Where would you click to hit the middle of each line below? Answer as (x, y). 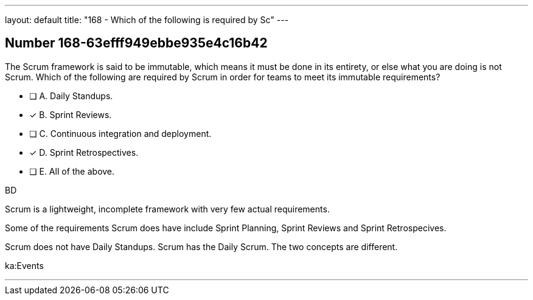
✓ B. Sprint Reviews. (71, 114)
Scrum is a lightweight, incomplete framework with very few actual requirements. (167, 209)
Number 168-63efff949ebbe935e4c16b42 (136, 43)
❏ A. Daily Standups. (71, 96)
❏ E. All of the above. (72, 171)
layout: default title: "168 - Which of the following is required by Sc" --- (147, 20)
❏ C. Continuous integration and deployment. (120, 133)
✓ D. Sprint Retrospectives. (84, 152)
